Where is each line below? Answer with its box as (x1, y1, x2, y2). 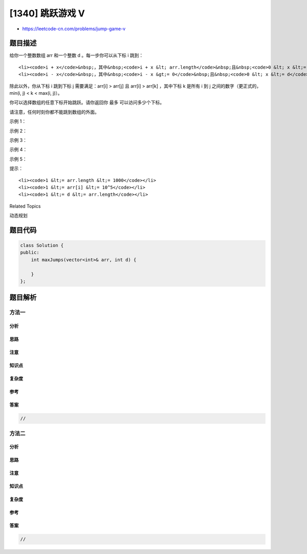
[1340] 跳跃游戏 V (9, 8, 85, 19)
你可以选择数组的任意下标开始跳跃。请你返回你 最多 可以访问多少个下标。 (9, 99, 165, 106)
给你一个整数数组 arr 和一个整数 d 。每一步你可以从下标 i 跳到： (9, 52, 144, 58)
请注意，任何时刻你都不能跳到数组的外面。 (9, 109, 99, 115)
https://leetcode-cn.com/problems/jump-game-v (22, 26, 126, 32)
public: (20, 250, 39, 256)
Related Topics (9, 203, 41, 209)
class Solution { (20, 242, 64, 249)
